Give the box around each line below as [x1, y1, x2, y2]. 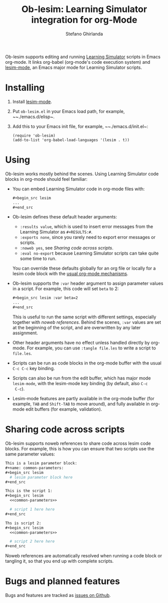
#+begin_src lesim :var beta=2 [12, 295, 78, 301]
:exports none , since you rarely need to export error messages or [20, 234, 156, 240]
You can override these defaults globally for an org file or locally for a [12, 265, 156, 272]
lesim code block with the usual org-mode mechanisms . [12, 271, 129, 277]
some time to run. [20, 256, 57, 262]
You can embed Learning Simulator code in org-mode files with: [12, 186, 145, 192]
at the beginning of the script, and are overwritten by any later [12, 325, 141, 331]
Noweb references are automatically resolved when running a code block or [5, 553, 162, 559]
